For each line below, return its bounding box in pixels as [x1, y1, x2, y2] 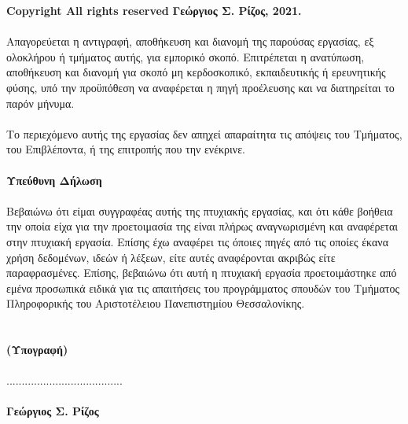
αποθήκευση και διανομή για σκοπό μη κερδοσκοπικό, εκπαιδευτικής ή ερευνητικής [6, 64, 386, 80]
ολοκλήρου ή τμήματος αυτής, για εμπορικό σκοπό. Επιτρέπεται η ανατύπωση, [6, 48, 365, 65]
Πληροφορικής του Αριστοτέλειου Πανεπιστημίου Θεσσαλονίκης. [6, 295, 305, 312]
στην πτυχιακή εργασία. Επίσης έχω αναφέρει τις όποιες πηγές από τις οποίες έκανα [6, 233, 388, 249]
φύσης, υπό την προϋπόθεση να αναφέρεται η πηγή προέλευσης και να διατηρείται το [6, 79, 395, 95]
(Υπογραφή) [6, 341, 68, 358]
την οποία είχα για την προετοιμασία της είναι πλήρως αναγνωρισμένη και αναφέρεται [6, 218, 399, 234]
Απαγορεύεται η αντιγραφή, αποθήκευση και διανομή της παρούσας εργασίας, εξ [6, 33, 374, 50]
